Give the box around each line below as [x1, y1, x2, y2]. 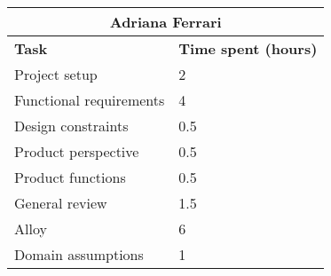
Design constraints [14, 115, 129, 136]
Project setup [14, 64, 98, 84]
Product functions [14, 167, 126, 187]
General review [14, 193, 107, 213]
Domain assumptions [14, 244, 144, 264]
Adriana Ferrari [109, 12, 222, 32]
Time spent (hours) [178, 38, 318, 59]
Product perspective [14, 141, 139, 162]
